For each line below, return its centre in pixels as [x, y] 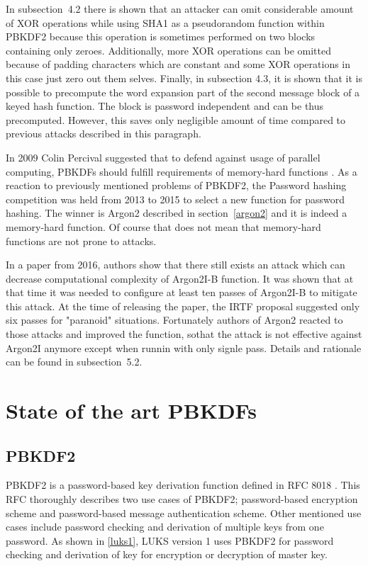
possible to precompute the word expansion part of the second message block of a [183, 92]
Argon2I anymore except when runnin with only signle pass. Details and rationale [184, 347]
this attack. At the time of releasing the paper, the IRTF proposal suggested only [183, 306]
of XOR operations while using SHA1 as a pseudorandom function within [165, 22]
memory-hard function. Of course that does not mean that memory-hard [163, 226]
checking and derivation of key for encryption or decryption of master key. [167, 554]
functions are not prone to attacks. [81, 240]
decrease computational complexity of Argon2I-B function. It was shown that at [180, 278]
